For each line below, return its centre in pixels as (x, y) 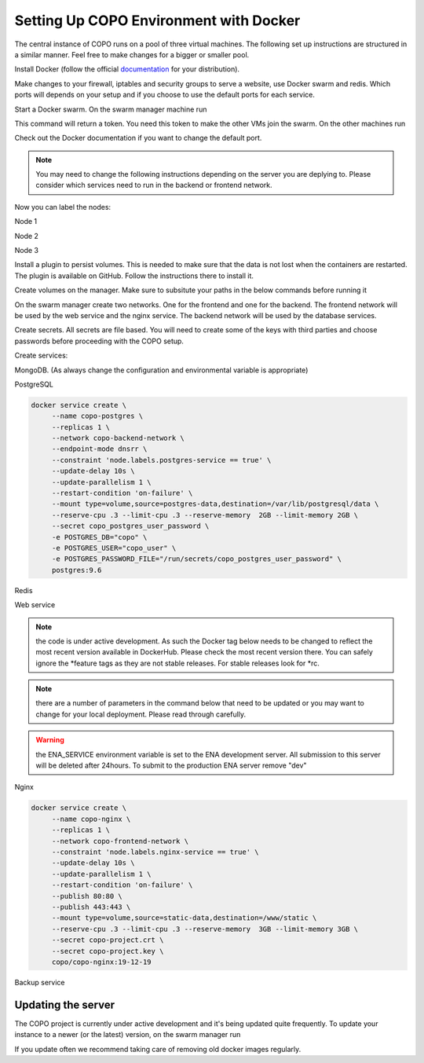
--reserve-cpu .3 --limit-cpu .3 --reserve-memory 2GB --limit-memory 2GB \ (205, 515)
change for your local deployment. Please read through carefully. (141, 714)
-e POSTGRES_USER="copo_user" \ (114, 548)
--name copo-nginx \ (91, 819)
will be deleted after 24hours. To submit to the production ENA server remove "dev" (171, 765)
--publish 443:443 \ (91, 907)
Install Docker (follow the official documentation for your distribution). (127, 69)
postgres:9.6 (77, 570)
